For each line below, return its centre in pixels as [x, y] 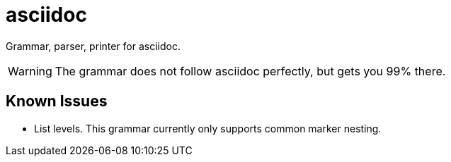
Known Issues [57, 101]
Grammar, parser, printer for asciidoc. [93, 46]
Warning [30, 71]
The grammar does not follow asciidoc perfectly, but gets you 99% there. [250, 71]
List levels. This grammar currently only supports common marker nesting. [208, 128]
